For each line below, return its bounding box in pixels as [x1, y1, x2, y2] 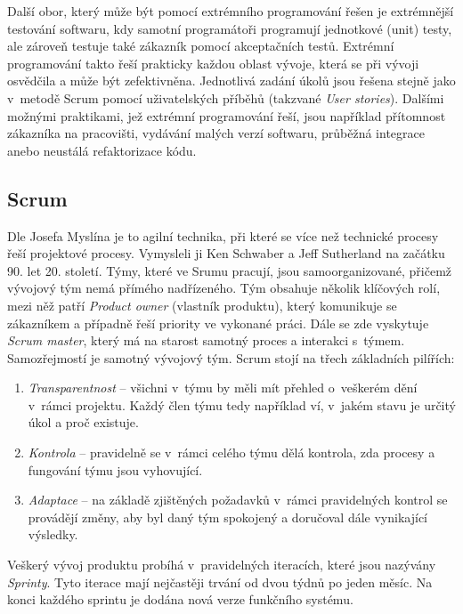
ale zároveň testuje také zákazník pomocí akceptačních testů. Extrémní [7, 36, 394, 55]
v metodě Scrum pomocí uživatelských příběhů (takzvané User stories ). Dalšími [7, 88, 444, 107]
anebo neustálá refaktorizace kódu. [7, 141, 197, 159]
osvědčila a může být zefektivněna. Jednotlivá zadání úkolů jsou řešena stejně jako [7, 71, 456, 90]
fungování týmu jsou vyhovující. [28, 460, 203, 479]
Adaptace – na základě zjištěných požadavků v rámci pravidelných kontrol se [28, 490, 448, 509]
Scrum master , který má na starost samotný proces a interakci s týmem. [7, 331, 405, 350]
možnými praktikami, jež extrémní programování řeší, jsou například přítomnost [7, 106, 446, 125]
